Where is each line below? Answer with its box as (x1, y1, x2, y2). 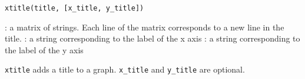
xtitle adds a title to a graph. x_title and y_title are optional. (5, 63, 245, 75)
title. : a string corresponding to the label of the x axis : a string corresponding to (5, 32, 300, 44)
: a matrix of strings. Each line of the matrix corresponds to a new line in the (5, 20, 284, 33)
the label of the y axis (5, 43, 84, 56)
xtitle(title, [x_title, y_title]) (5, 4, 144, 12)
